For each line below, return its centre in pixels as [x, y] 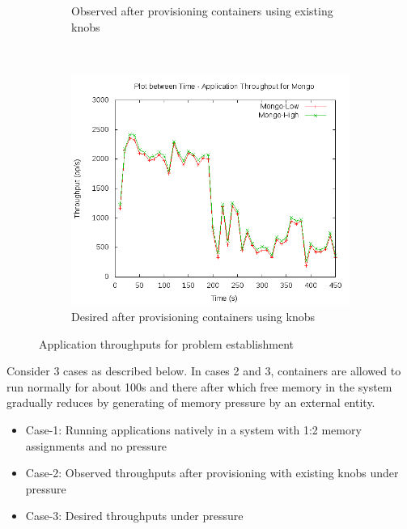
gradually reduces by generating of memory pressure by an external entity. [191, 402]
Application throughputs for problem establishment [167, 343]
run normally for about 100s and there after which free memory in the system [199, 386]
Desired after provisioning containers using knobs [193, 317]
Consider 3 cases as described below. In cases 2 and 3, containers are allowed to [204, 371]
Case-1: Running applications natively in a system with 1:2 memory [193, 430]
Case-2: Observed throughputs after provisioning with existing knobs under [212, 473]
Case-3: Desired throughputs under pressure [134, 516]
